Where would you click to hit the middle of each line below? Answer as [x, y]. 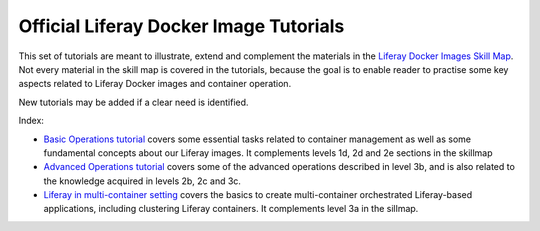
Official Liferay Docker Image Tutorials [181, 26]
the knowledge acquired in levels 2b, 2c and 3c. [142, 181]
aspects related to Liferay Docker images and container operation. [155, 84]
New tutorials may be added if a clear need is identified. [133, 102]
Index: [31, 121]
